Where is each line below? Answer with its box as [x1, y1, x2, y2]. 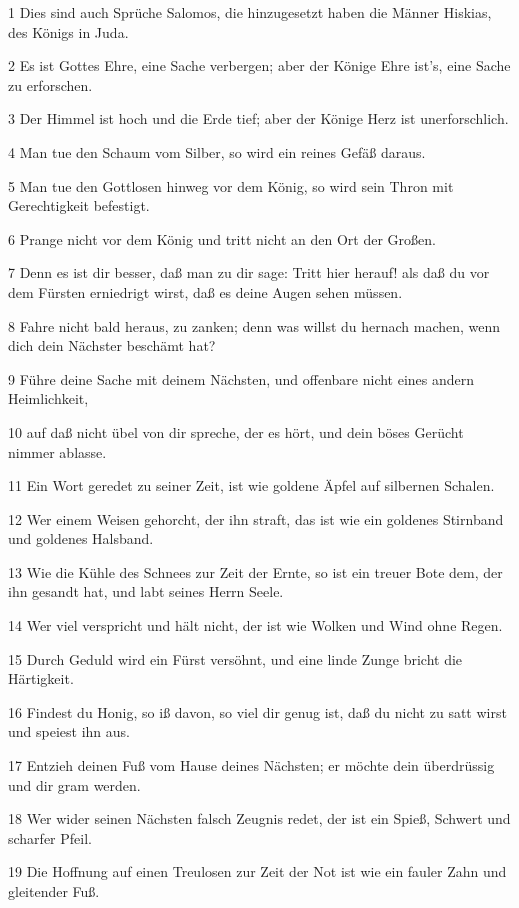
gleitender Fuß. [8, 881, 100, 901]
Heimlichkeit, [8, 388, 89, 409]
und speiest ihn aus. [8, 721, 130, 742]
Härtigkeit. [8, 668, 74, 689]
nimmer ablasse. [8, 441, 107, 462]
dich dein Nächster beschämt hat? [8, 335, 216, 356]
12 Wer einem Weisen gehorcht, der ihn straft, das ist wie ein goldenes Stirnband [8, 508, 504, 529]
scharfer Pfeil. [8, 827, 92, 848]
